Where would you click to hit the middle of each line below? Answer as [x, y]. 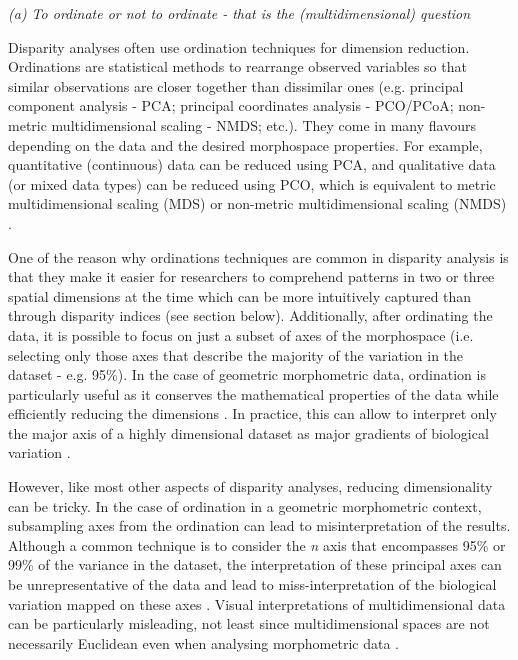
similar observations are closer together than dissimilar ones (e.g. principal [236, 85]
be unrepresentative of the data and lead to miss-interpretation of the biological [252, 584]
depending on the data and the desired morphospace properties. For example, [245, 144]
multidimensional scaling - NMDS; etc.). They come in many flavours [263, 124]
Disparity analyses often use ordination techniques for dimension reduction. [239, 46]
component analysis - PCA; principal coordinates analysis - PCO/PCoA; [231, 105]
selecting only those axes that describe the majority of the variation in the [236, 354]
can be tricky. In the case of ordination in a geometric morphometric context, [245, 505]
